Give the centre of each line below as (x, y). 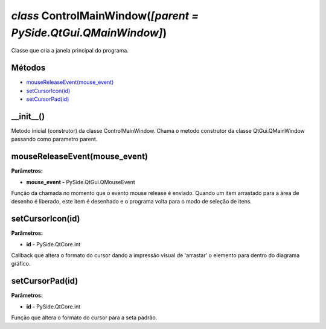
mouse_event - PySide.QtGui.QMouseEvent (81, 182)
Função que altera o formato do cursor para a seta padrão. (84, 318)
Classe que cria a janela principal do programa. (70, 51)
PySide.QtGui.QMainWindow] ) (89, 33)
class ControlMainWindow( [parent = (105, 16)
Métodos (28, 68)
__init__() (28, 116)
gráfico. (21, 264)
